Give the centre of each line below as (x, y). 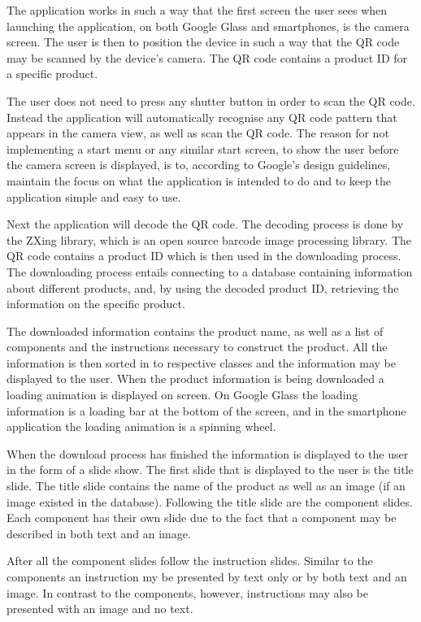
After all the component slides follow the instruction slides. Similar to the (190, 561)
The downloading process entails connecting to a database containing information (210, 271)
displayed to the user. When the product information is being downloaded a (195, 378)
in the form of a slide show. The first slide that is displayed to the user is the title (210, 470)
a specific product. (52, 74)
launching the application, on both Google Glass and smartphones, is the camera (208, 26)
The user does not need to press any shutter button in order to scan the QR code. (211, 100)
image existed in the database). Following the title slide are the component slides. (210, 501)
